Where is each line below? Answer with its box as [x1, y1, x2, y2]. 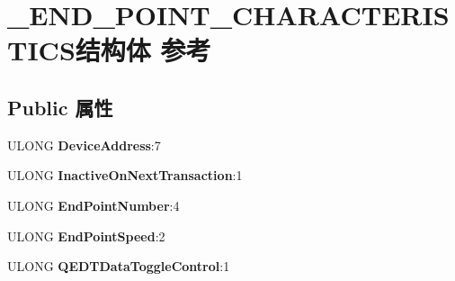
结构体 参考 [75, 32, 211, 68]
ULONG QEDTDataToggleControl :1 [7, 257, 230, 276]
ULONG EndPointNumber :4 [7, 195, 180, 214]
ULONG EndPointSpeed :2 [7, 226, 165, 245]
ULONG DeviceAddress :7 [7, 135, 161, 154]
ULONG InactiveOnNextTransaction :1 [7, 166, 243, 185]
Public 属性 [7, 93, 113, 121]
